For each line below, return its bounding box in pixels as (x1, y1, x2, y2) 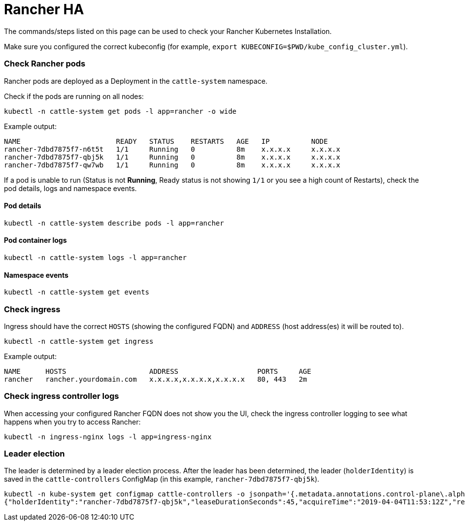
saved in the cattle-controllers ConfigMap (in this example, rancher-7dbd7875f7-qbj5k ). (4, 475, 320, 484)
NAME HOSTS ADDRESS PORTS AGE (4, 367, 311, 375)
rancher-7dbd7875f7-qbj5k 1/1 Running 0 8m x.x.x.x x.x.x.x (4, 153, 340, 161)
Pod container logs (4, 236, 67, 245)
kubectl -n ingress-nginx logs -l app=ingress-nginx (4, 432, 212, 441)
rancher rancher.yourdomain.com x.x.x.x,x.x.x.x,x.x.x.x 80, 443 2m (4, 375, 307, 383)
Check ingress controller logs (4, 391, 119, 401)
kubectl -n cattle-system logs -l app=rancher (4, 253, 187, 262)
